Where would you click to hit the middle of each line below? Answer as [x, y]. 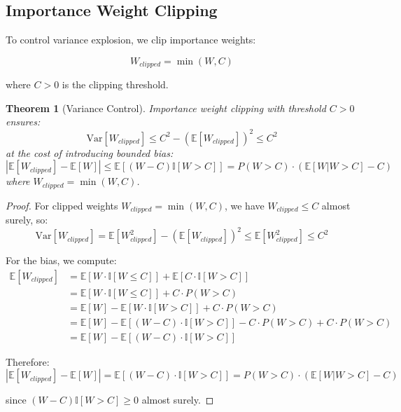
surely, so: [27, 220]
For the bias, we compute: [61, 260]
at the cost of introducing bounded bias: [90, 152]
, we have [244, 205]
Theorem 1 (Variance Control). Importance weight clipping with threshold [166, 108]
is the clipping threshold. [115, 84]
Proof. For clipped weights [62, 205]
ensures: [23, 122]
